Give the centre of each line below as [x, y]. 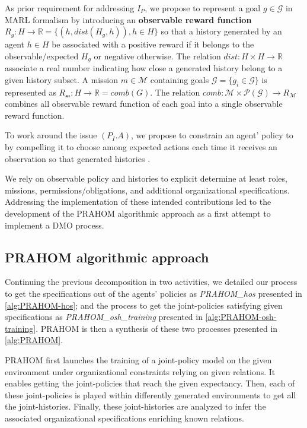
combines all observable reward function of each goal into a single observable [144, 104]
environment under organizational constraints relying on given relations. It [140, 371]
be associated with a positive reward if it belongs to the [153, 44]
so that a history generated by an [221, 31]
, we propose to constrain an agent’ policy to [212, 135]
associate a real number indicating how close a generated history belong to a [144, 68]
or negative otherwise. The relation [157, 56]
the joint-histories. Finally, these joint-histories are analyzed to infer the [135, 406]
